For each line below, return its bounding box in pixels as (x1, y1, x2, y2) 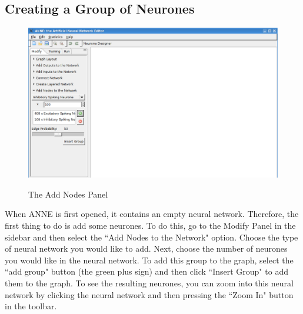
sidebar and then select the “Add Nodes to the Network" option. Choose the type (5, 231, 298, 243)
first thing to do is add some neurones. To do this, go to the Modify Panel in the (5, 219, 296, 232)
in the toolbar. (5, 300, 57, 312)
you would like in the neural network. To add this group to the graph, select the (5, 253, 294, 266)
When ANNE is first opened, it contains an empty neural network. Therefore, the (5, 208, 299, 220)
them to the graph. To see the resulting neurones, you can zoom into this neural (5, 277, 294, 289)
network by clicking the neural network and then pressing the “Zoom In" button (5, 288, 294, 300)
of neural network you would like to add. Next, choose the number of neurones (5, 242, 288, 255)
